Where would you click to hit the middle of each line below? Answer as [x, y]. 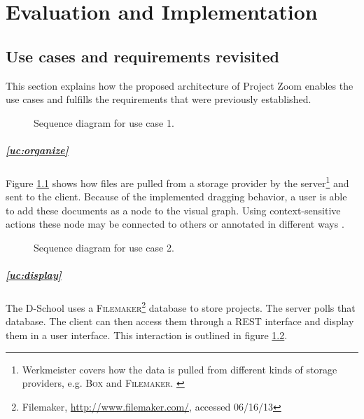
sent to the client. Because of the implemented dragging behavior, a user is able [176, 197]
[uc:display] [34, 275]
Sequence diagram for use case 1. [104, 122]
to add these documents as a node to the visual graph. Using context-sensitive [173, 210]
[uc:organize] [37, 150]
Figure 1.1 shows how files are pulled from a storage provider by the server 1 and [177, 181]
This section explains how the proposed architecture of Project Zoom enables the [180, 85]
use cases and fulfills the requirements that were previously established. [159, 99]
